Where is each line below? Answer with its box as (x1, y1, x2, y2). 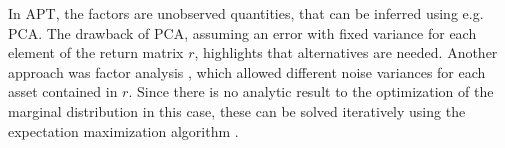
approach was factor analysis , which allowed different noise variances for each (8, 61, 486, 82)
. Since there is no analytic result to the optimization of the (128, 81, 494, 102)
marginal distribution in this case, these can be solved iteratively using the (8, 100, 466, 121)
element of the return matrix (8, 42, 184, 63)
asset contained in (8, 81, 118, 102)
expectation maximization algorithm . (8, 120, 239, 141)
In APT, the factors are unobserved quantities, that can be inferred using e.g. (8, 3, 484, 23)
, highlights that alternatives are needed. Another (194, 42, 498, 63)
